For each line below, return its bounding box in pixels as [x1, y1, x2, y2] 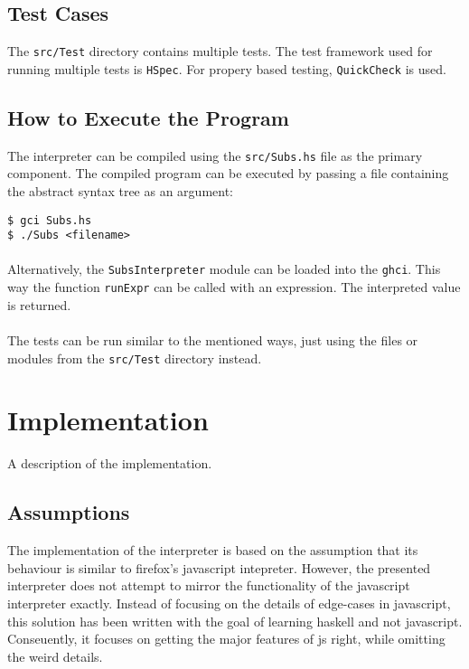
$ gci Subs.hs [7, 213, 92, 227]
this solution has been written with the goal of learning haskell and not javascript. [7, 611, 463, 630]
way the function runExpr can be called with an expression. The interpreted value [7, 278, 461, 297]
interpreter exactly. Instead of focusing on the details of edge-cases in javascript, [7, 593, 451, 612]
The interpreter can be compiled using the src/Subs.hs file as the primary [7, 146, 423, 165]
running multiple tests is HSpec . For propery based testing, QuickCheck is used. [7, 59, 446, 78]
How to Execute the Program [7, 103, 289, 131]
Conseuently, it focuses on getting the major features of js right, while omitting [7, 629, 446, 648]
